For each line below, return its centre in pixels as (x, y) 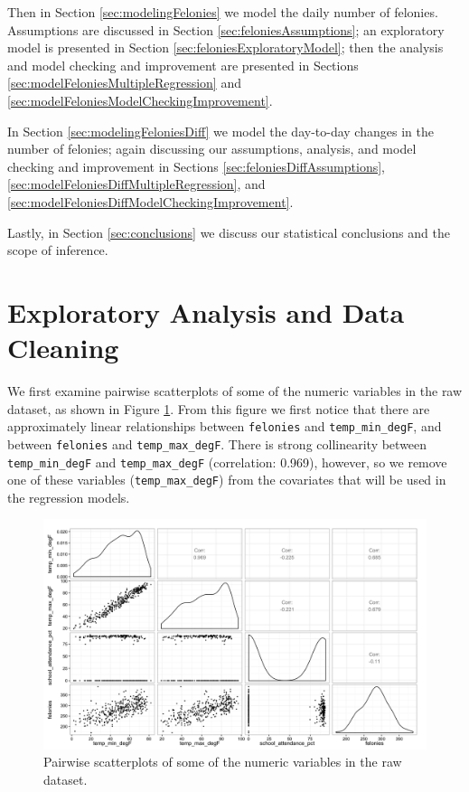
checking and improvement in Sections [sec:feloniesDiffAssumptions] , (196, 166)
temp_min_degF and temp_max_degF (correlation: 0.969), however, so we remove (227, 462)
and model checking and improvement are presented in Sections (183, 65)
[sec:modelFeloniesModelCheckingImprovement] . (140, 100)
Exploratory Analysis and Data (206, 311)
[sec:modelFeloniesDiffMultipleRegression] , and (136, 184)
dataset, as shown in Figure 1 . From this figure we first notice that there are (219, 408)
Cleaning (63, 348)
